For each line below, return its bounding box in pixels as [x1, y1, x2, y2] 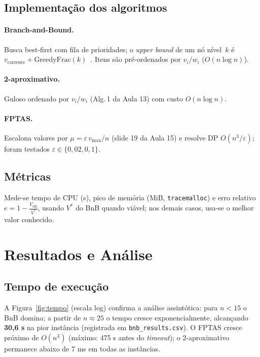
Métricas [4, 168, 51, 184]
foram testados [4, 143, 50, 154]
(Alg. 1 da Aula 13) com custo [90, 93, 183, 103]
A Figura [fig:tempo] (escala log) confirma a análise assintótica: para [4, 302, 218, 313]
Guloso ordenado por [4, 93, 69, 103]
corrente [7, 59, 25, 65]
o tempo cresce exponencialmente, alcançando [106, 312, 248, 323]
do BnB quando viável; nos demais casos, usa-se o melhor [76, 202, 254, 213]
